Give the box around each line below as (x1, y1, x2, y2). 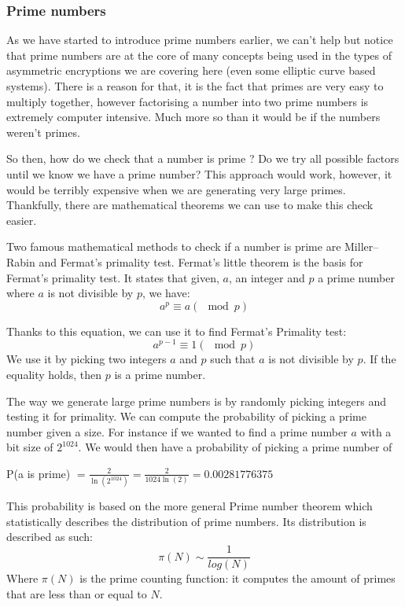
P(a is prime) (6, 465, 71, 481)
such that (210, 351, 256, 367)
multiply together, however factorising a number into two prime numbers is (6, 93, 369, 109)
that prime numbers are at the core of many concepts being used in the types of (6, 46, 392, 63)
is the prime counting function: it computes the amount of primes (79, 570, 396, 587)
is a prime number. (114, 366, 206, 382)
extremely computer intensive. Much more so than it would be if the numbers (6, 109, 381, 125)
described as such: (6, 528, 93, 545)
